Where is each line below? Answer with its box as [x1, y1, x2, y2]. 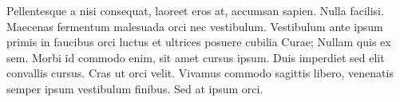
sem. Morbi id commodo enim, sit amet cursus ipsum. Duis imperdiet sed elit [6, 49, 385, 65]
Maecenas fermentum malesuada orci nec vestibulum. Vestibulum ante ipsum [6, 18, 383, 34]
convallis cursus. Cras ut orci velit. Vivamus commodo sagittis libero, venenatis [6, 65, 394, 81]
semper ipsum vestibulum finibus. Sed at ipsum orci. [6, 80, 263, 96]
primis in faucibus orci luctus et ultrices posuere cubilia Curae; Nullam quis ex [6, 33, 391, 50]
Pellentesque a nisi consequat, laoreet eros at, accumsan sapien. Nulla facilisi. [6, 2, 384, 18]
